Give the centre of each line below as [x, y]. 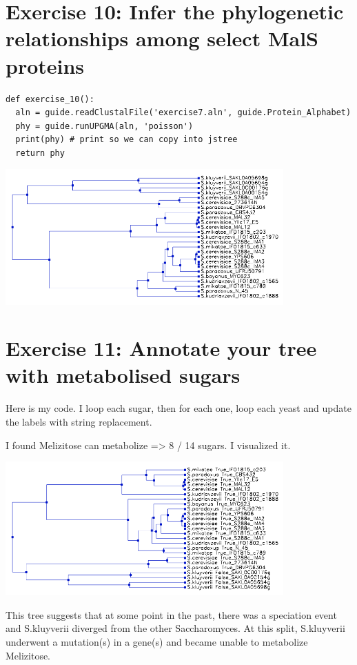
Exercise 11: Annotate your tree [161, 348]
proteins [45, 65]
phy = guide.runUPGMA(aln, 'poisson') [104, 126]
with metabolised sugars [123, 375]
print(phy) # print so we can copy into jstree [126, 140]
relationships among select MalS [162, 38]
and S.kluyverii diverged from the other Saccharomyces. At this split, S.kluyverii [175, 628]
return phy [40, 153]
